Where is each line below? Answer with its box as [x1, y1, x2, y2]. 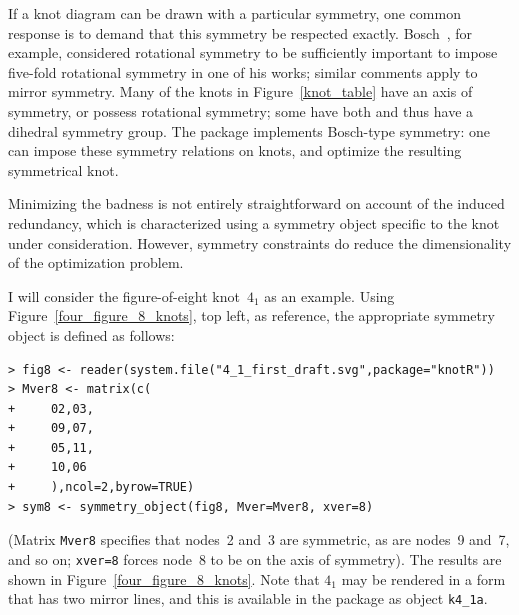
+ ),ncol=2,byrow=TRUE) [8, 480, 195, 495]
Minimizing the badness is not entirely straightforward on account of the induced [8, 193, 505, 214]
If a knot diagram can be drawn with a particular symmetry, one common [8, 3, 461, 23]
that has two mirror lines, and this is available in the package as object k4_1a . [8, 588, 488, 609]
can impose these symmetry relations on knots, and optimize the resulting [8, 140, 462, 161]
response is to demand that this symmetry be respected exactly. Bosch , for [8, 22, 473, 43]
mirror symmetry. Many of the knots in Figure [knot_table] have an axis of [8, 81, 473, 102]
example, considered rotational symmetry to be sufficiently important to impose [8, 42, 498, 63]
